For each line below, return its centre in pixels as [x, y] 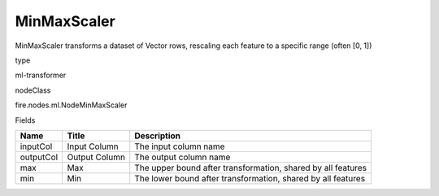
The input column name [180, 146]
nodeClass [33, 90]
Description [158, 136]
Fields [25, 120]
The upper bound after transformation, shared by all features [251, 168]
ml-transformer [41, 75]
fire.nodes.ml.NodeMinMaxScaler [71, 105]
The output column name [183, 157]
